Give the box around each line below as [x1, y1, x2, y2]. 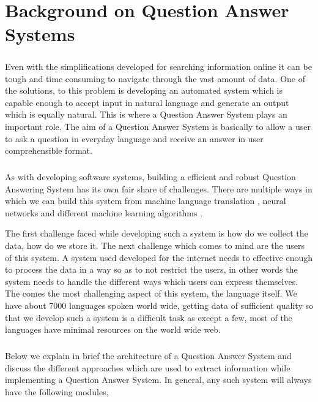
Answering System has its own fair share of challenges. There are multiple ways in [5, 182, 312, 195]
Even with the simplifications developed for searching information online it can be [5, 59, 312, 72]
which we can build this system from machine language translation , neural [5, 194, 286, 207]
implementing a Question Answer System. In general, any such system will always [5, 373, 312, 386]
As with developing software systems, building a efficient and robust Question [5, 170, 296, 183]
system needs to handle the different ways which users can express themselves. [5, 275, 298, 287]
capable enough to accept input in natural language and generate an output [5, 96, 289, 108]
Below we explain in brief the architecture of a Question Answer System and [5, 349, 292, 362]
